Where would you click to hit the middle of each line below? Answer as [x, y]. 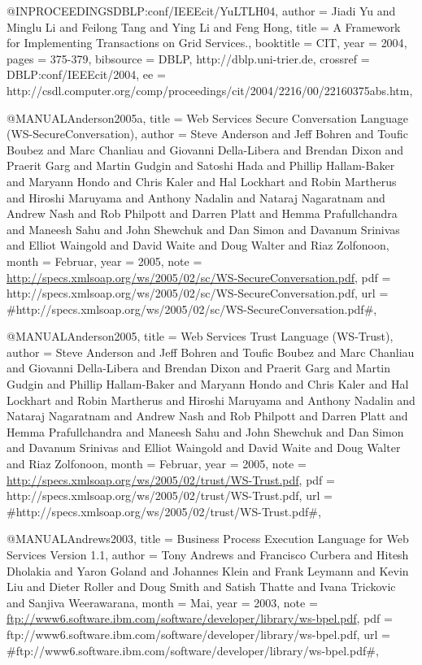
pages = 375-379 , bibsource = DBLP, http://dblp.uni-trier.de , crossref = [188, 58]
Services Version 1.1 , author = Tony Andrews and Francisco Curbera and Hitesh [208, 554]
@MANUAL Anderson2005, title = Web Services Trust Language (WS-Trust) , [200, 336]
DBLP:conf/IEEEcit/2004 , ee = [86, 74]
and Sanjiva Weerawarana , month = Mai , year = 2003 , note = [162, 602]
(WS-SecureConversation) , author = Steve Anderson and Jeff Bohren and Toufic [207, 134]
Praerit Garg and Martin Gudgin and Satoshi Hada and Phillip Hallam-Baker [201, 165]
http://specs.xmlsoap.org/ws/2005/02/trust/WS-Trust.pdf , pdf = [171, 479]
